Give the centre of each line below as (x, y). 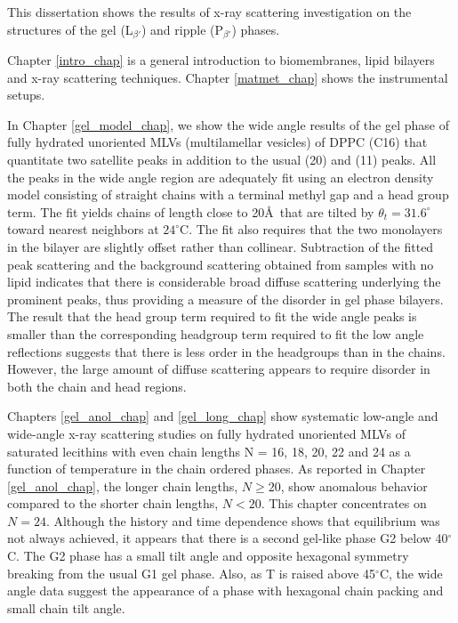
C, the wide (411, 573)
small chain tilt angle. (66, 607)
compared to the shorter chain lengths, (113, 503)
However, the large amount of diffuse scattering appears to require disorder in (219, 369)
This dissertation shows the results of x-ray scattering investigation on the (209, 12)
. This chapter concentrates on (344, 503)
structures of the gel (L (70, 29)
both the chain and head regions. (97, 386)
